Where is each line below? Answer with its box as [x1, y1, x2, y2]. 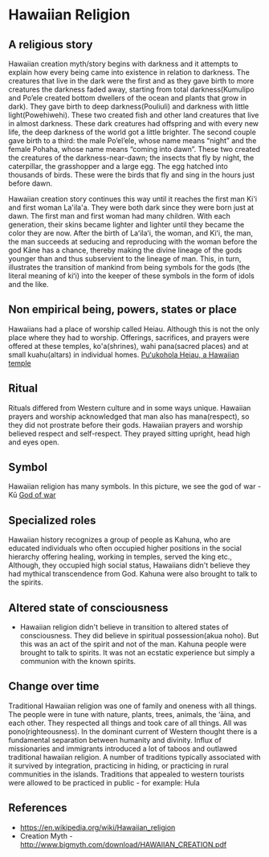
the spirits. [8, 577, 43, 588]
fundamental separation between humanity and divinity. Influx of [8, 735, 222, 744]
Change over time [8, 679, 100, 693]
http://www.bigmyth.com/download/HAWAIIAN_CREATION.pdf [19, 839, 227, 849]
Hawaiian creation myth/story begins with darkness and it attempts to [8, 59, 238, 68]
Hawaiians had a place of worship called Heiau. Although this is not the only [8, 324, 259, 334]
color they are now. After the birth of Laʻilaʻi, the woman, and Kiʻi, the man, [8, 228, 254, 238]
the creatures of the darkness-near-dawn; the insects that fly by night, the [8, 153, 255, 162]
